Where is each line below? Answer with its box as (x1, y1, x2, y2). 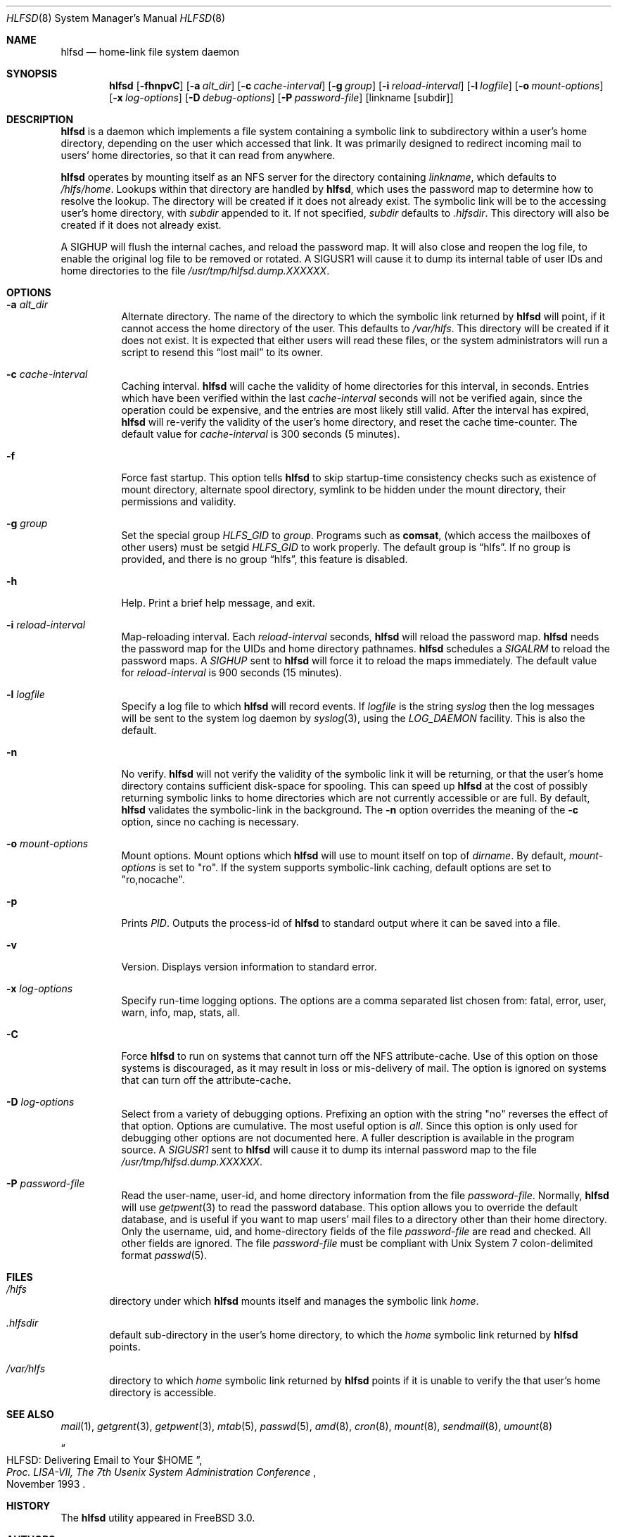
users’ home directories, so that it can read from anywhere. (61, 149, 336, 161)
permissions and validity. (121, 495, 236, 507)
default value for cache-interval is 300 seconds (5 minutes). (121, 428, 400, 440)
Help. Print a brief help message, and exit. (121, 597, 316, 609)
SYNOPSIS (6, 68, 58, 80)
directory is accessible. (109, 1386, 217, 1398)
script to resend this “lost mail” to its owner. (121, 346, 323, 358)
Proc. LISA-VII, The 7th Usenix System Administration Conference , (6, 1466, 317, 1478)
